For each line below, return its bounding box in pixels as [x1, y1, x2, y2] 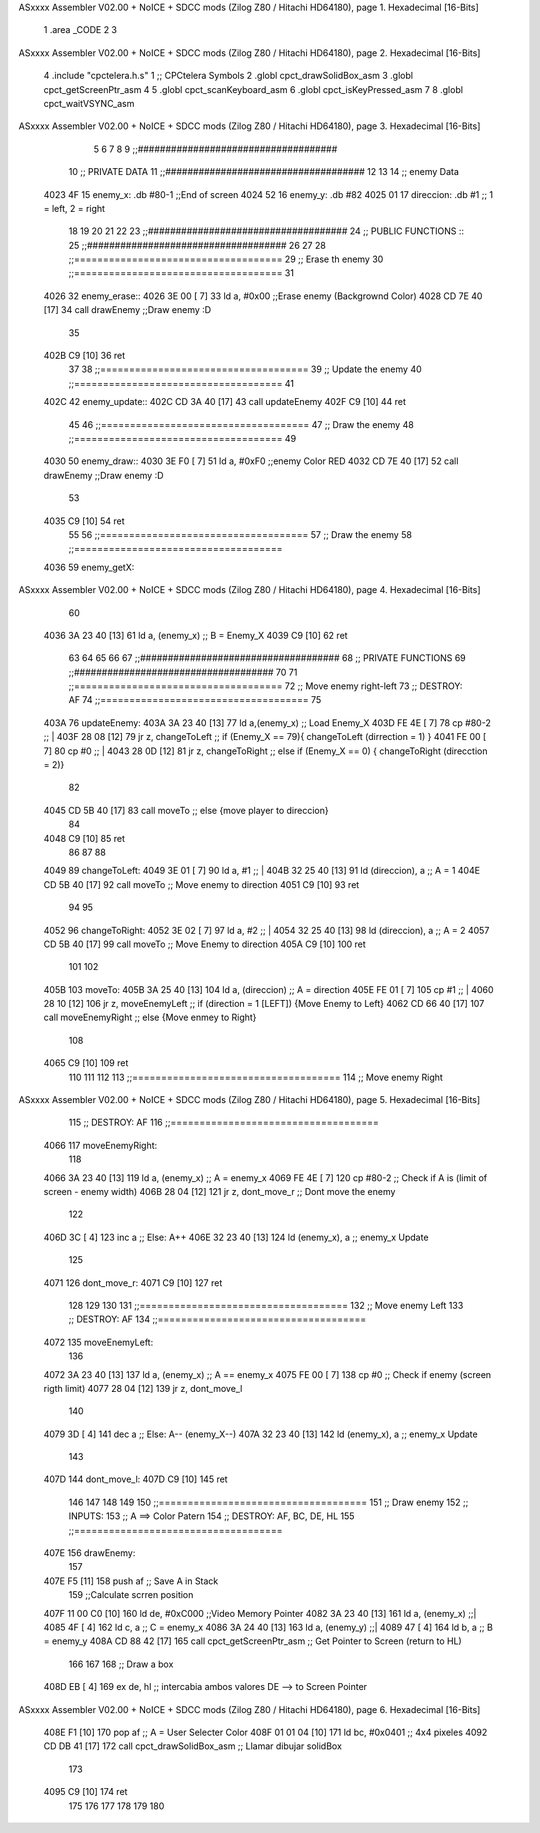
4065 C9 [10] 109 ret [43, 1057, 129, 1069]
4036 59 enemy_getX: [43, 561, 135, 573]
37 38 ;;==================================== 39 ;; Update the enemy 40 [68, 363, 422, 375]
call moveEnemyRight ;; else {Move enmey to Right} [43, 1011, 257, 1024]
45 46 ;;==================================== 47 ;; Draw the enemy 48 [68, 418, 414, 430]
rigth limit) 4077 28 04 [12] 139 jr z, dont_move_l [43, 1382, 243, 1394]
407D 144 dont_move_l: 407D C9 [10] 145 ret [43, 1473, 229, 1485]
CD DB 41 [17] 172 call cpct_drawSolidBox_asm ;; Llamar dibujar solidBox [43, 1740, 342, 1752]
